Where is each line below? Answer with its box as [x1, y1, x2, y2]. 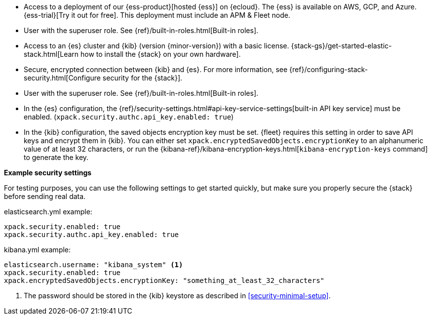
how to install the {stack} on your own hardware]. [80, 50, 241, 58]
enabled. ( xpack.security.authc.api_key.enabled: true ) [24, 113, 234, 121]
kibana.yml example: [4, 245, 71, 254]
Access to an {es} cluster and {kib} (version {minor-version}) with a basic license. [24, 41, 289, 50]
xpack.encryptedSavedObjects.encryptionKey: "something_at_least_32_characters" [4, 277, 325, 284]
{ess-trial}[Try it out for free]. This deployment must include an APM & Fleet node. [24, 11, 290, 19]
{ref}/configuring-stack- [289, 65, 368, 74]
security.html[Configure [24, 74, 101, 82]
